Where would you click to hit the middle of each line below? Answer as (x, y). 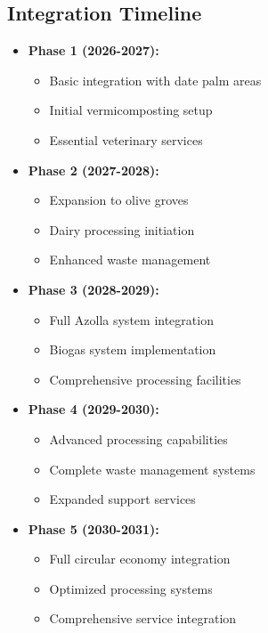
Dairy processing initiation (122, 229)
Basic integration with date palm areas (155, 80)
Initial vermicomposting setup (131, 110)
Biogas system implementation (133, 349)
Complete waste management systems (152, 469)
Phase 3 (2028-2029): (93, 289)
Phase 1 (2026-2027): (93, 50)
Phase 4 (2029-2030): (93, 409)
